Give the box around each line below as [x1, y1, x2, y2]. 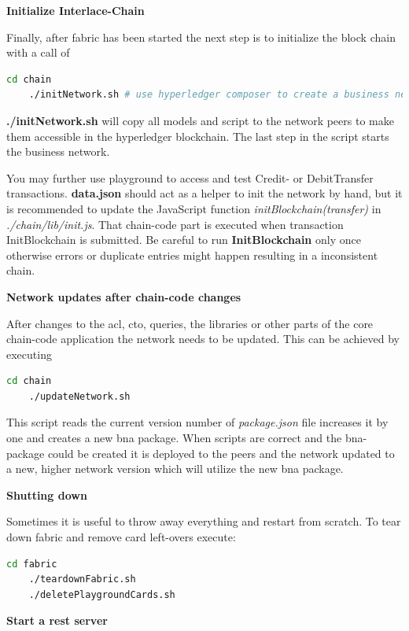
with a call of [6, 44, 70, 61]
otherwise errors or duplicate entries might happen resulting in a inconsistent [6, 246, 378, 263]
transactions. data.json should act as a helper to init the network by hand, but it [6, 185, 403, 201]
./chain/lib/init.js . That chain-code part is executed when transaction [6, 216, 344, 232]
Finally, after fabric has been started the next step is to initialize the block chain [6, 28, 396, 45]
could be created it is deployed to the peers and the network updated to [47, 445, 395, 461]
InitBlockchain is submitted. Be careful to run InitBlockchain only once [6, 231, 361, 248]
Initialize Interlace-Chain [6, 2, 145, 18]
